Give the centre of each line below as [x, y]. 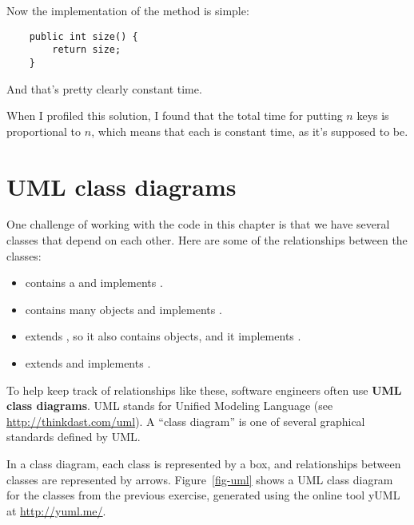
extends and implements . [88, 363]
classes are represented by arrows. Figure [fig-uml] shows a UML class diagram [200, 479]
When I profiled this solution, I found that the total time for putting [175, 115]
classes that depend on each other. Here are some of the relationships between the [207, 240]
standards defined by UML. [74, 437]
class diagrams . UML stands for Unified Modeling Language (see [170, 406]
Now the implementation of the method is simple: [128, 10]
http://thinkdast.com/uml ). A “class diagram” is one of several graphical [186, 421]
